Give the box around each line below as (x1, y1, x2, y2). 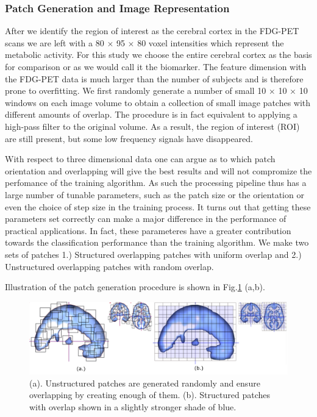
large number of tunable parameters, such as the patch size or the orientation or (5, 188, 304, 201)
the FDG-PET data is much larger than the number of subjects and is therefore (5, 72, 304, 85)
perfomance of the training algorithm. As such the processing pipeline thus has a (5, 176, 307, 189)
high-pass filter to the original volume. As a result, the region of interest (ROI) (5, 119, 300, 132)
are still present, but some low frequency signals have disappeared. (5, 132, 253, 144)
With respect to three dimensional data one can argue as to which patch (5, 152, 276, 165)
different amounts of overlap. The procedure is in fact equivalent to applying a (5, 108, 297, 121)
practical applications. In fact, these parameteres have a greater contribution (5, 224, 291, 237)
